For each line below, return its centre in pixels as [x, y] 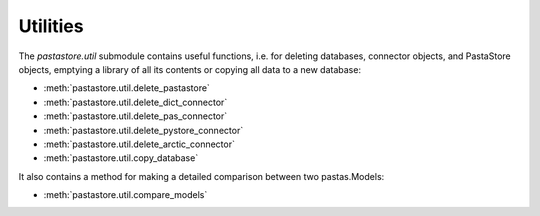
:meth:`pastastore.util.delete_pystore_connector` [143, 130]
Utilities [51, 26]
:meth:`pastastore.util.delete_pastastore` [126, 88]
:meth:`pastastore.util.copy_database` [121, 158]
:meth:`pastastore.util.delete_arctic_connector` [139, 144]
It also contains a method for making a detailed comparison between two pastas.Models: [201, 176]
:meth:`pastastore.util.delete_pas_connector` [135, 116]
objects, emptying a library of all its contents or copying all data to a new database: [190, 69]
